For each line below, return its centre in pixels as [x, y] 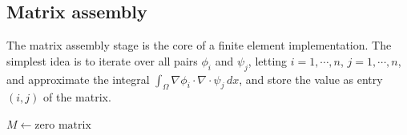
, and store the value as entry [311, 79]
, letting [268, 60]
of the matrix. [77, 97]
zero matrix [63, 125]
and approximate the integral [78, 79]
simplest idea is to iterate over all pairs [102, 60]
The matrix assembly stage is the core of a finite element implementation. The [199, 45]
